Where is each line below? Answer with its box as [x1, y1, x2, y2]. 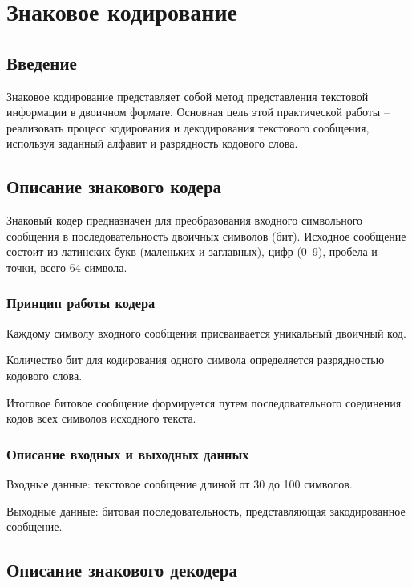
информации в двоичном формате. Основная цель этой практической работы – [6, 103, 390, 120]
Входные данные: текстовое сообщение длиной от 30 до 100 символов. [6, 475, 353, 492]
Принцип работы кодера [6, 293, 156, 313]
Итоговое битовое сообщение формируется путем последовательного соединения [6, 394, 402, 411]
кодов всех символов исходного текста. [6, 410, 196, 427]
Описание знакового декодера [6, 557, 238, 582]
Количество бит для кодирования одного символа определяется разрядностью [6, 351, 385, 368]
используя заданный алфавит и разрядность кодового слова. [6, 135, 298, 152]
